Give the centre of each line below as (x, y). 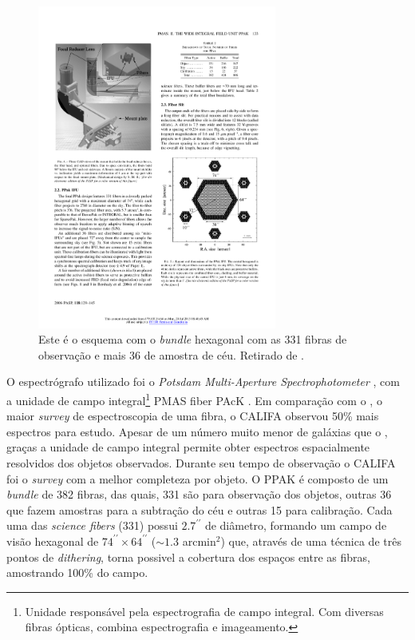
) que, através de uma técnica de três (311, 541)
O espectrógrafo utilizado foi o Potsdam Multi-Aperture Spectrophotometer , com (203, 382)
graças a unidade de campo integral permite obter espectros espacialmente (188, 447)
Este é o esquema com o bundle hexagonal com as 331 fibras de (193, 339)
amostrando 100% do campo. (77, 572)
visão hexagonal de (53, 541)
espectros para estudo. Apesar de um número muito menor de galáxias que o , (197, 431)
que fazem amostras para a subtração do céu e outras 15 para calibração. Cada (200, 509)
